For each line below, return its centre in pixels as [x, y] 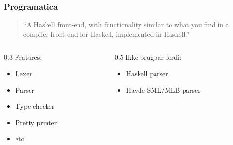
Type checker [35, 106]
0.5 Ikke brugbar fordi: [148, 57]
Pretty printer [36, 122]
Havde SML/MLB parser [163, 89]
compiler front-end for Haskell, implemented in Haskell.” [106, 34]
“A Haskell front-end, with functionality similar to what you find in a [126, 24]
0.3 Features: [23, 57]
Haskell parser [147, 73]
